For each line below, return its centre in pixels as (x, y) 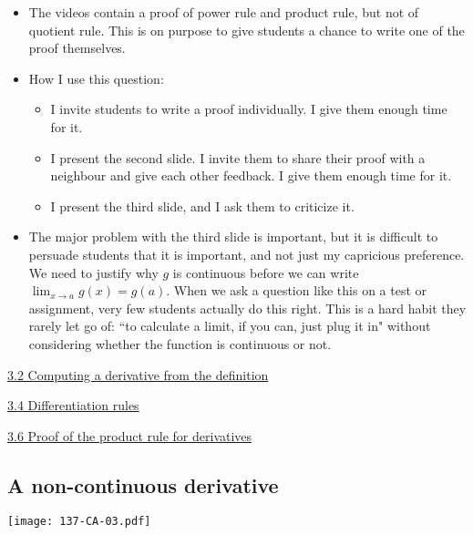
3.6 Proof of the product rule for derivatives (130, 435)
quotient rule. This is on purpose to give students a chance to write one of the (247, 30)
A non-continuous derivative (143, 484)
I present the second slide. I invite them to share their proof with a (238, 157)
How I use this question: (96, 78)
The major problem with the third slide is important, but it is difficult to (233, 237)
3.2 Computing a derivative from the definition (138, 374)
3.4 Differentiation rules (73, 405)
